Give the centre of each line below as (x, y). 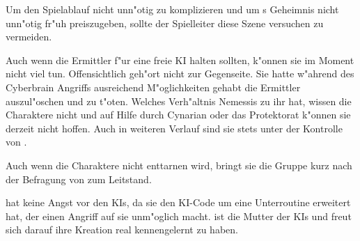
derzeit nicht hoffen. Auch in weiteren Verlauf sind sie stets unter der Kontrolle (174, 128)
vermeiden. (29, 37)
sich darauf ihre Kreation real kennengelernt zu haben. (122, 230)
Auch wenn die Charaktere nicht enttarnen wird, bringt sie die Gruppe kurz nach (179, 165)
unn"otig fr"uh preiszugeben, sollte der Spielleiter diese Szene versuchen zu (165, 23)
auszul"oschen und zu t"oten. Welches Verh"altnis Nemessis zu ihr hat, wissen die (179, 101)
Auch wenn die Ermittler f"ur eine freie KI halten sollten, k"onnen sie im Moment (180, 60)
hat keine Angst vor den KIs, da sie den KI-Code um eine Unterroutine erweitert (178, 202)
